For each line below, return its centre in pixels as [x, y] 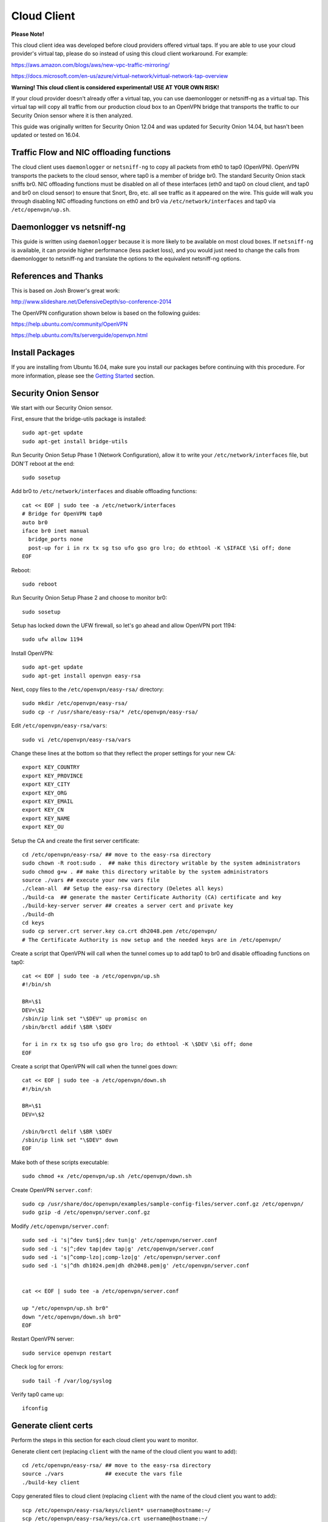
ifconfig [35, 1408]
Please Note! [28, 34]
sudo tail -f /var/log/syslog [67, 1381]
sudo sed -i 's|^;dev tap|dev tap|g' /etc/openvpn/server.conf [118, 1249]
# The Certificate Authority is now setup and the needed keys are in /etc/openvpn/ [152, 940]
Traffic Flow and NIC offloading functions [91, 153]
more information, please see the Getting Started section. [83, 376]
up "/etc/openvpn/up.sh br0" [65, 1308]
